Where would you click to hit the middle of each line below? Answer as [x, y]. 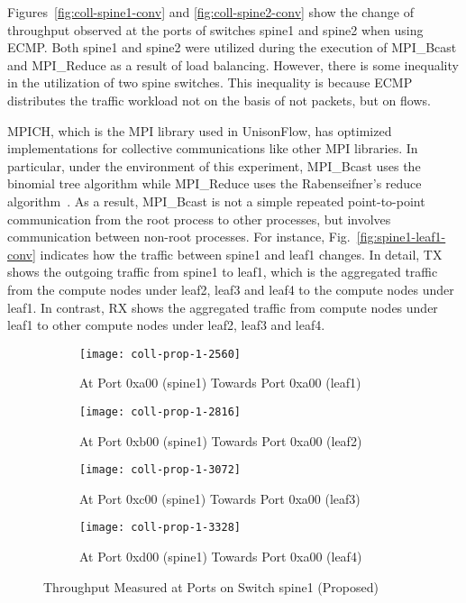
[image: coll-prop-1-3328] [160, 528]
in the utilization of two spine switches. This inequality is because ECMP [210, 82]
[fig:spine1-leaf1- [401, 237]
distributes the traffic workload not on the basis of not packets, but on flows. [219, 100]
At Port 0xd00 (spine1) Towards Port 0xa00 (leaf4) [221, 557]
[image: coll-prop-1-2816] [160, 411]
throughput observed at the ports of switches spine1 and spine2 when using [215, 29]
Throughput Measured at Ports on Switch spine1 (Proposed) [211, 586]
